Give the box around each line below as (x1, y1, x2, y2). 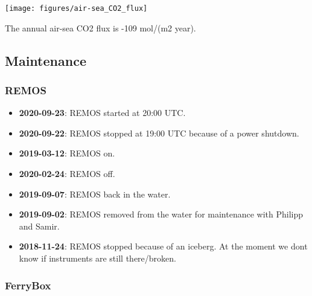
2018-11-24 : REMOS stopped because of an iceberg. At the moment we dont (19, 240, 308, 253)
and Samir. (19, 219, 60, 232)
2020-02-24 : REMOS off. (19, 167, 115, 180)
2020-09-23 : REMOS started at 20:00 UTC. (19, 106, 186, 119)
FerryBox (5, 277, 51, 292)
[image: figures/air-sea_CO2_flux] (5, 4, 148, 13)
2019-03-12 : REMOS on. (19, 147, 115, 159)
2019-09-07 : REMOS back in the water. (19, 187, 171, 200)
